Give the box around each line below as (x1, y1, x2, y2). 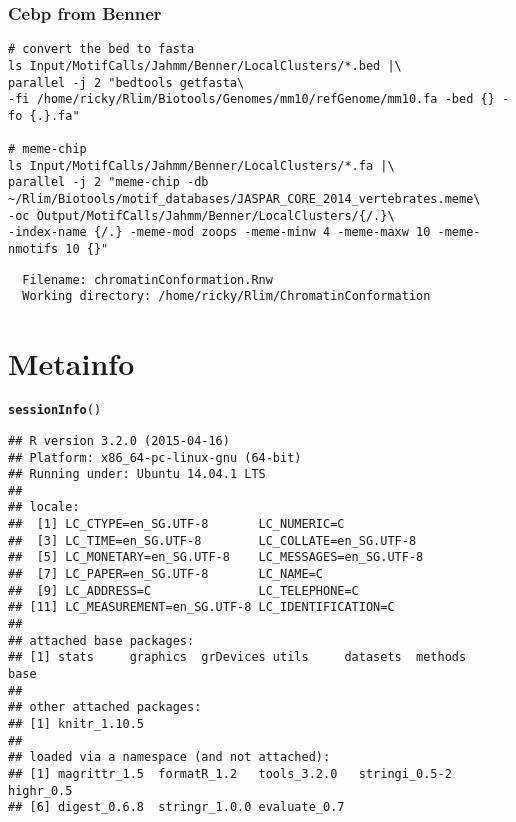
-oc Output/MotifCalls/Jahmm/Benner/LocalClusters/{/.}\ (8, 208, 395, 223)
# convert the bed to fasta (8, 42, 195, 57)
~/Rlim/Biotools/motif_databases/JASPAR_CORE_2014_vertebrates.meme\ (8, 192, 481, 207)
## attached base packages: (8, 633, 195, 648)
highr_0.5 (8, 783, 73, 798)
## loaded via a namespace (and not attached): (8, 750, 331, 765)
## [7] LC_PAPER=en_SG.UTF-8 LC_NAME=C (8, 567, 323, 582)
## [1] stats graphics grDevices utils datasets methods (8, 650, 467, 665)
